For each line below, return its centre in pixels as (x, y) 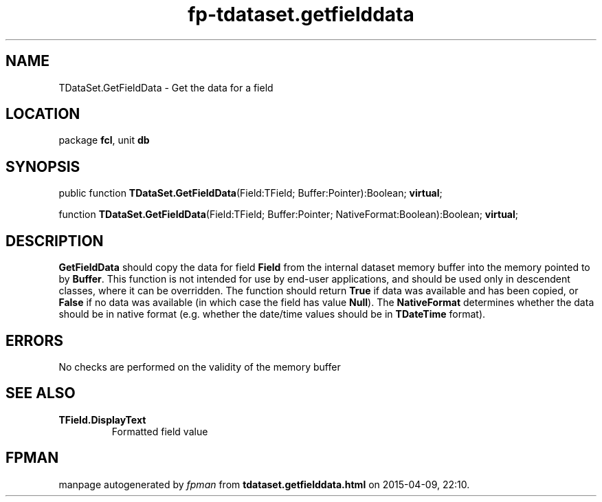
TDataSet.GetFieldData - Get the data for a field (166, 87)
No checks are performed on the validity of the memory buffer (200, 367)
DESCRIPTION (55, 241)
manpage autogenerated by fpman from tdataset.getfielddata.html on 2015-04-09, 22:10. (264, 484)
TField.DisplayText (102, 419)
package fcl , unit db (104, 140)
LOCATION (43, 114)
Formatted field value (160, 431)
